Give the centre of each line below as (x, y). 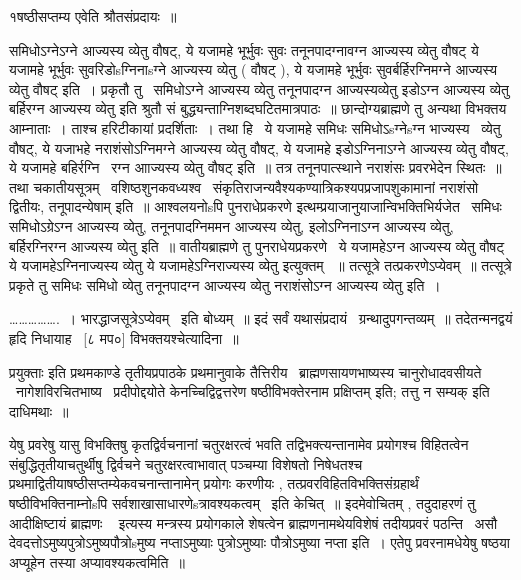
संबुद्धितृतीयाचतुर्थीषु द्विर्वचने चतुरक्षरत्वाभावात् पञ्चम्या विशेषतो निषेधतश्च (186, 463)
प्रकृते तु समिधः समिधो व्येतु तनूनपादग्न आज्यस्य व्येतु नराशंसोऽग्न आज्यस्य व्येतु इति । (225, 284)
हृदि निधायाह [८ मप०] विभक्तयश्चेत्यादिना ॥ (124, 337)
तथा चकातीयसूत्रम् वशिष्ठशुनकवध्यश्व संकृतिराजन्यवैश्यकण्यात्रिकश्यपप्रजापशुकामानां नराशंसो (244, 186)
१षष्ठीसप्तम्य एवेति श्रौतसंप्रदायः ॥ (93, 16)
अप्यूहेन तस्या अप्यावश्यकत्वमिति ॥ (97, 561)
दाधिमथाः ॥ (39, 410)
